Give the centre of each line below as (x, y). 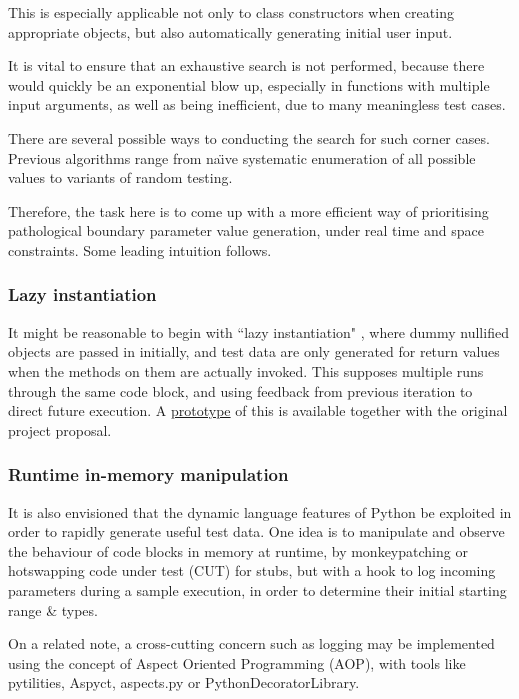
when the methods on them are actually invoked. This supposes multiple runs (246, 370)
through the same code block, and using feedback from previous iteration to (240, 390)
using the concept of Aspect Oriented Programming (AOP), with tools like (237, 662)
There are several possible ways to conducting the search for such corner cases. (249, 137)
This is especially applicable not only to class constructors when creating (231, 12)
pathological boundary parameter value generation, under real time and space (246, 230)
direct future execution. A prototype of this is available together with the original (258, 410)
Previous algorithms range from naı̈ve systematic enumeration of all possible (242, 157)
